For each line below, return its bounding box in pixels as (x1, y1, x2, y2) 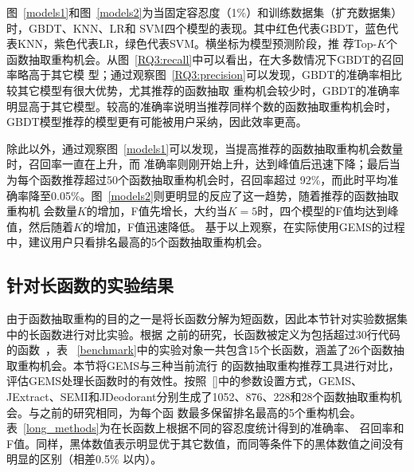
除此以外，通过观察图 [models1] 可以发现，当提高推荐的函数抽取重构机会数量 (6, 140, 404, 156)
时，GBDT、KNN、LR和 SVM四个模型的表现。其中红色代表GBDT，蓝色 (6, 19, 388, 36)
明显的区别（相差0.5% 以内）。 (6, 450, 162, 467)
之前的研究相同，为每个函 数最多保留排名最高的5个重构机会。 (39, 403, 361, 420)
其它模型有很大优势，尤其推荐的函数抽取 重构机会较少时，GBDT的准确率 (17, 81, 400, 98)
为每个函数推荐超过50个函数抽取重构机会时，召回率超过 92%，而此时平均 (6, 171, 388, 187)
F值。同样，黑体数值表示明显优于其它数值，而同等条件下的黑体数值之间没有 (6, 435, 404, 451)
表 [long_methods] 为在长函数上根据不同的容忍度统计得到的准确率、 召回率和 (6, 419, 404, 436)
